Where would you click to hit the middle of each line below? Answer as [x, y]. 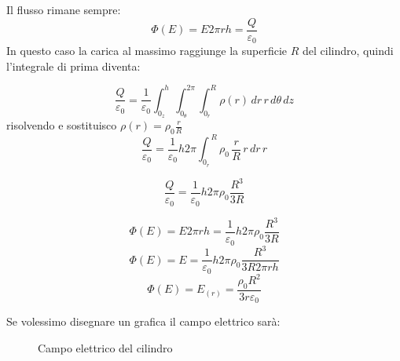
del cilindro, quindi [348, 51]
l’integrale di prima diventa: [73, 66]
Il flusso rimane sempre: [64, 9]
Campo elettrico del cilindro [105, 347]
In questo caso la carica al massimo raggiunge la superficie [147, 51]
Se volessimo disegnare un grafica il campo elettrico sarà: [143, 321]
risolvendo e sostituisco [62, 125]
